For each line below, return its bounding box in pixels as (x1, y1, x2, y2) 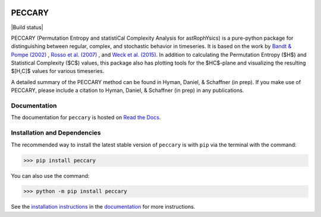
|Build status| (11, 24, 44, 31)
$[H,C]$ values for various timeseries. (11, 68, 105, 75)
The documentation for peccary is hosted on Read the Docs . (11, 114, 161, 121)
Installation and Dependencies (11, 129, 101, 137)
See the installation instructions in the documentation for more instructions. (11, 203, 196, 210)
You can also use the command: (11, 172, 90, 179)
